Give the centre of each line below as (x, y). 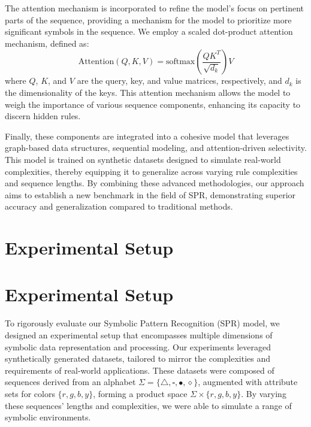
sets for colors (30, 393)
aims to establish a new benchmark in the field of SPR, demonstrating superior (150, 194)
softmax (180, 62)
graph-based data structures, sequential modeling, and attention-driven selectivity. (156, 148)
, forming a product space (140, 393)
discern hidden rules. (43, 116)
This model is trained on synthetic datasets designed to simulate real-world (143, 159)
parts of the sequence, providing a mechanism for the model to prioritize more (148, 19)
